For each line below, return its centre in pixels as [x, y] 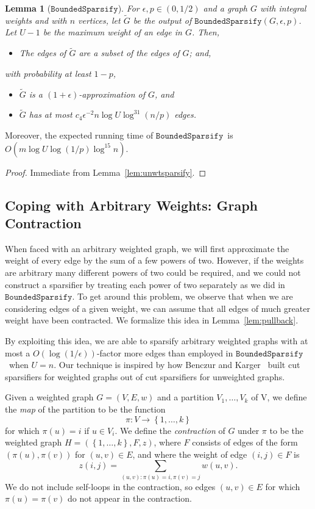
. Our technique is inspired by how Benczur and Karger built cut [177, 365]
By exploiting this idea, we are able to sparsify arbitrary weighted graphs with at [157, 340]
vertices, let [99, 20]
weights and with [36, 20]
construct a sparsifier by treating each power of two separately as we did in [145, 284]
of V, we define [279, 397]
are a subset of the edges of [129, 53]
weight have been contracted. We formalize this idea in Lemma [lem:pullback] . [152, 320]
